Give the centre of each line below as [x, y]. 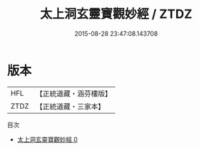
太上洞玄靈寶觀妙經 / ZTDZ [116, 14]
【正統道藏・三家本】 [70, 106]
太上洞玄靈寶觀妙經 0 [47, 139]
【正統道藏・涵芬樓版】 [74, 94]
